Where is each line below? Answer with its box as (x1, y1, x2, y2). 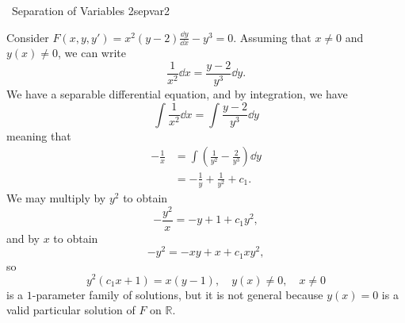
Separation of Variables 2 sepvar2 (11, 2, 170, 18)
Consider (6, 29, 49, 45)
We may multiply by (6, 189, 106, 206)
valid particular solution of (6, 302, 136, 318)
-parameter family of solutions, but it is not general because (32, 286, 323, 302)
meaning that (6, 127, 71, 144)
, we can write (58, 44, 126, 61)
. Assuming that (233, 29, 311, 45)
